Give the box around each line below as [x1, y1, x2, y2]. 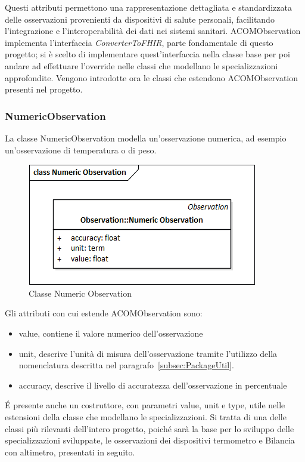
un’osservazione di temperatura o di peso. [5, 143, 157, 156]
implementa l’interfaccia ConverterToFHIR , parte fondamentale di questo [5, 36, 273, 48]
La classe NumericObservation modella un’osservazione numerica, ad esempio [5, 131, 287, 144]
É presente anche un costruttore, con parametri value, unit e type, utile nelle [5, 399, 285, 411]
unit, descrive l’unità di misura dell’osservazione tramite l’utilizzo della [18, 347, 278, 359]
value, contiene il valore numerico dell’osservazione [18, 327, 203, 339]
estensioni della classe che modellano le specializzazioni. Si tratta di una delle [5, 410, 287, 423]
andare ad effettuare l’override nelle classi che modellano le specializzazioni [5, 59, 278, 72]
